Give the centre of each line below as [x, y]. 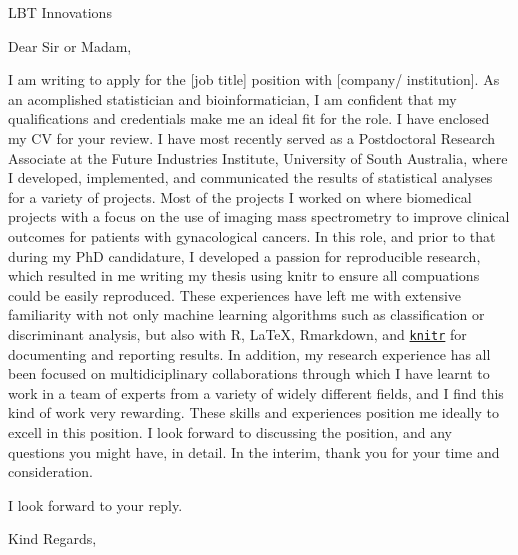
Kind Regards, [52, 538]
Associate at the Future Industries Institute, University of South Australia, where [258, 157]
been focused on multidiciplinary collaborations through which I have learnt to [249, 373]
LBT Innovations [60, 12]
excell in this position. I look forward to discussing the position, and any [230, 431]
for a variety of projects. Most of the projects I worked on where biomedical [240, 196]
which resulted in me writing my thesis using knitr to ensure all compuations [244, 275]
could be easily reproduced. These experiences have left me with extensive [235, 294]
